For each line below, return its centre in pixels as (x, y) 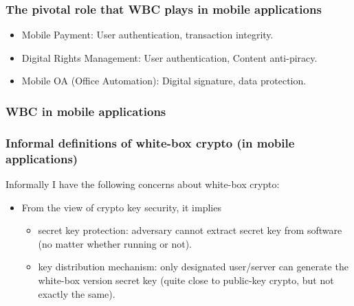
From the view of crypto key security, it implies (121, 207)
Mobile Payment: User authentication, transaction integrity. (147, 35)
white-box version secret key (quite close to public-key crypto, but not (186, 280)
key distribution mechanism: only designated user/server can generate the (193, 267)
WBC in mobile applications (86, 111)
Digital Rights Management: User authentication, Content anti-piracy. (169, 57)
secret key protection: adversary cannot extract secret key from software (190, 230)
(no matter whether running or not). (115, 243)
